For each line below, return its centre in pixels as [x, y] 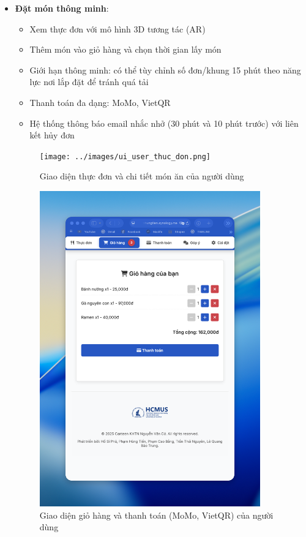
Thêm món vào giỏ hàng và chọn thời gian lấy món [125, 49]
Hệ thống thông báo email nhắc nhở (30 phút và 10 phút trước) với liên [164, 123]
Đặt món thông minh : [62, 8]
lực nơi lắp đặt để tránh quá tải [89, 82]
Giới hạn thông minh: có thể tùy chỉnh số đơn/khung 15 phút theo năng [165, 69]
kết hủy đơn [52, 135]
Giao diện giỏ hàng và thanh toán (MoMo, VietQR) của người [156, 515]
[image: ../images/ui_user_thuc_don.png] [125, 156]
